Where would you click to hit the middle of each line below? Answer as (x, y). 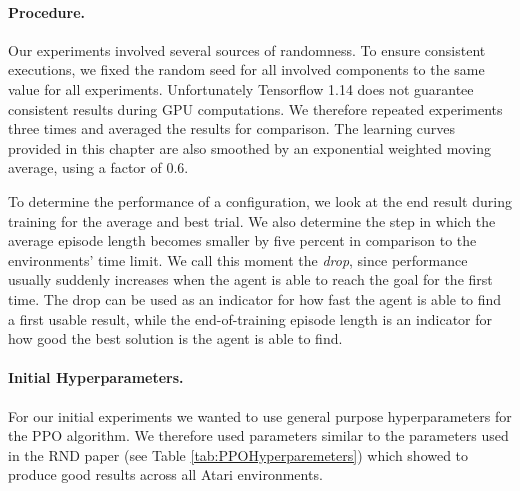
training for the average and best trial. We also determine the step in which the (252, 220)
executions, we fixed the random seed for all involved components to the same (246, 69)
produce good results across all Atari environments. (165, 474)
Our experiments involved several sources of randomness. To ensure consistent (247, 49)
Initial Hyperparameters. (96, 377)
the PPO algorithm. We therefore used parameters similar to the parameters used (258, 435)
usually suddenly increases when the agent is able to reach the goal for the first (250, 279)
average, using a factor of (85, 167)
